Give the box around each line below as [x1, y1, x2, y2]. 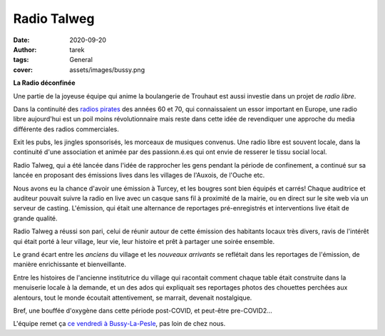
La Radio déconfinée [13, 78, 76, 87]
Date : [13, 36, 30, 44]
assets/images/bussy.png [69, 65, 145, 74]
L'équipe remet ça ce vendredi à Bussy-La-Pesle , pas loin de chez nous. [13, 320, 226, 328]
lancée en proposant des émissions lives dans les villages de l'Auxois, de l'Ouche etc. [13, 171, 265, 180]
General [69, 56, 93, 64]
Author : [13, 45, 37, 54]
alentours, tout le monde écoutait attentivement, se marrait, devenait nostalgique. [13, 293, 252, 302]
